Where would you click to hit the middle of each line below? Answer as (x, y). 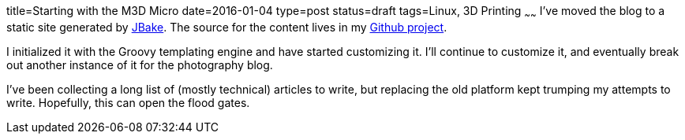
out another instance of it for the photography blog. (140, 64)
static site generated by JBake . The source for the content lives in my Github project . (227, 27)
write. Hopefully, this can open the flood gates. (128, 102)
